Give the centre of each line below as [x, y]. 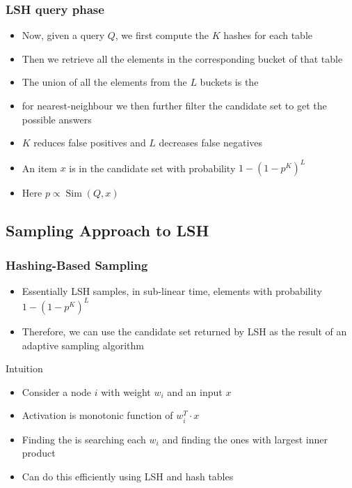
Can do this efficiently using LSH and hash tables [128, 476]
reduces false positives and [90, 143]
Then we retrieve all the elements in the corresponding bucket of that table [182, 58]
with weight [126, 391]
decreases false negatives [211, 143]
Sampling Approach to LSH [107, 230]
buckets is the [229, 82]
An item [39, 168]
